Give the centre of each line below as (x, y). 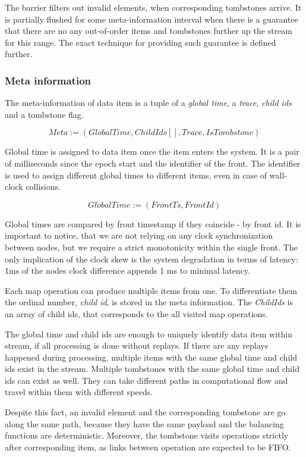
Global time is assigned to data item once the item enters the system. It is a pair (152, 151)
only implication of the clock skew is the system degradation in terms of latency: (152, 259)
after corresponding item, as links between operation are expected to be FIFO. (148, 447)
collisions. (43, 187)
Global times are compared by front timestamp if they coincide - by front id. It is (153, 223)
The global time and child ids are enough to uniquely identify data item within (149, 334)
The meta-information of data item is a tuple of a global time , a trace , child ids (148, 103)
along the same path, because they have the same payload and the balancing (144, 423)
